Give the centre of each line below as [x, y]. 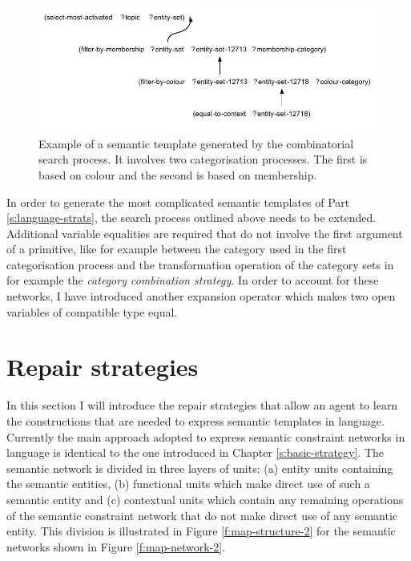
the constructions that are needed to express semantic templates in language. [195, 420]
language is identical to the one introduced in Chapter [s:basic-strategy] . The [195, 452]
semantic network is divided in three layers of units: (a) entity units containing [200, 468]
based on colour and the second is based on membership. [178, 174]
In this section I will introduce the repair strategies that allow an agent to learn [202, 405]
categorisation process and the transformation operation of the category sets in [200, 264]
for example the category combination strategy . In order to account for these [193, 280]
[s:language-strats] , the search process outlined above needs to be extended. [191, 218]
